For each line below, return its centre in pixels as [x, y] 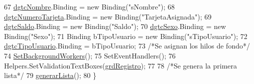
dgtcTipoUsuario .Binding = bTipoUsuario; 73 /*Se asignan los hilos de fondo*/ [127, 46]
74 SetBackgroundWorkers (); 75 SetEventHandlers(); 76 [90, 55]
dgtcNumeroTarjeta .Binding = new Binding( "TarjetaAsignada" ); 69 [108, 16]
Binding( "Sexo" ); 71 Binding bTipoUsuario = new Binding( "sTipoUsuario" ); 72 [126, 36]
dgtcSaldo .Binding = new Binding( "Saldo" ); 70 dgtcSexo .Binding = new [115, 26]
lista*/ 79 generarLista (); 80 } [50, 75]
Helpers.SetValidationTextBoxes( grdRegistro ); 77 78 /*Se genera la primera [121, 65]
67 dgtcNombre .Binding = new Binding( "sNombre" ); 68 [90, 6]
